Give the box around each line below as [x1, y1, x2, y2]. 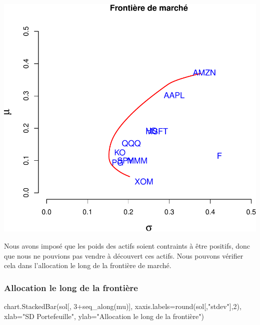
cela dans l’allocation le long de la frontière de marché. [4, 260, 171, 271]
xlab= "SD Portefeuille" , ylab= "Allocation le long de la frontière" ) [4, 311, 204, 321]
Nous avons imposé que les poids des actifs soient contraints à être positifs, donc [4, 240, 250, 251]
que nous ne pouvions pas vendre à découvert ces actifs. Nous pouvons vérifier [4, 250, 243, 261]
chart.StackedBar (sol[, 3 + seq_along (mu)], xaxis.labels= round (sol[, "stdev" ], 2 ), [4, 301, 241, 311]
